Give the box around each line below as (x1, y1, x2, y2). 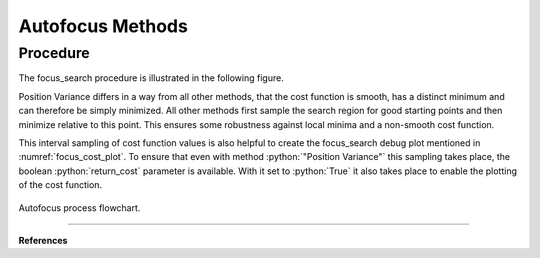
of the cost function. (18, 179, 103, 191)
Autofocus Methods (18, 15, 189, 37)
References (18, 234, 68, 246)
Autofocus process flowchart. (18, 201, 141, 214)
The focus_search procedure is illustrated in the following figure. (18, 72, 284, 84)
